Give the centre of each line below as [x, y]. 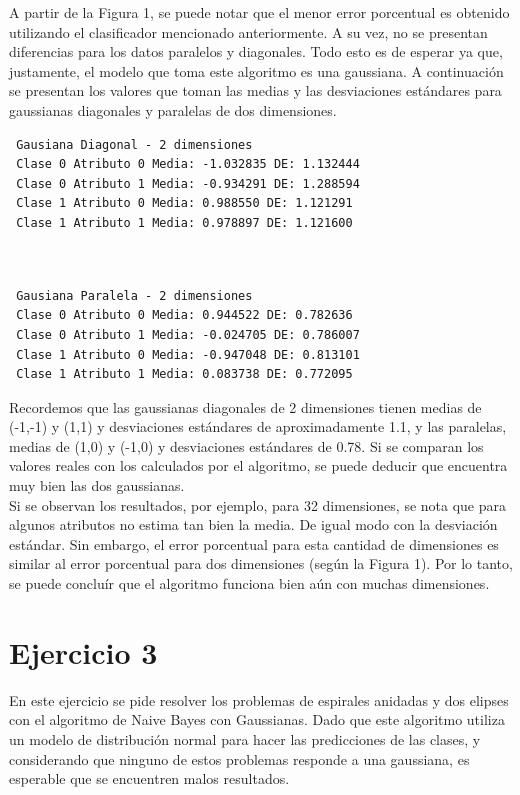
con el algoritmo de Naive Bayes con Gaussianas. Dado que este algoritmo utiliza [257, 719]
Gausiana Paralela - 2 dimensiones [134, 295]
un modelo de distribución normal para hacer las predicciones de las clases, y [245, 738]
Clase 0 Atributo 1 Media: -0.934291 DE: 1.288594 [188, 183]
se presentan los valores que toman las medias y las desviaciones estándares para [255, 90]
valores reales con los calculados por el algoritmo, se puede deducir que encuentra [258, 465]
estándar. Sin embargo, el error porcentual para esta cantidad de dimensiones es [254, 543]
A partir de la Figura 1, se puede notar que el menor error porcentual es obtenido [259, 12]
